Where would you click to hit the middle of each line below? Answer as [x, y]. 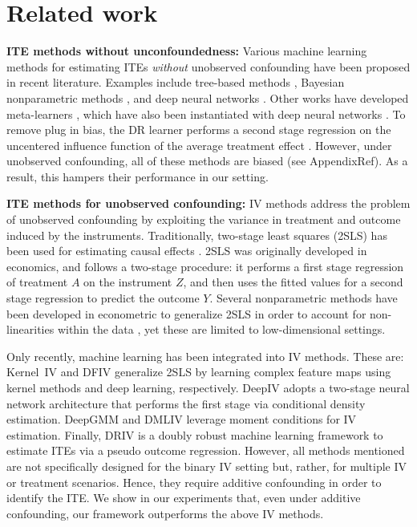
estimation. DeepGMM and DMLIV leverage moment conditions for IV [182, 419]
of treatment [37, 282]
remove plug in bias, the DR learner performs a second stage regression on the [199, 130]
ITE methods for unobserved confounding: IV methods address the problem [208, 203]
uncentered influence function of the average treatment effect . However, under [199, 145]
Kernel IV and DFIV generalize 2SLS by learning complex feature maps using [199, 372]
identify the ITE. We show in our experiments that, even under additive [184, 498]
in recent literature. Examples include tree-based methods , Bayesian [176, 82]
